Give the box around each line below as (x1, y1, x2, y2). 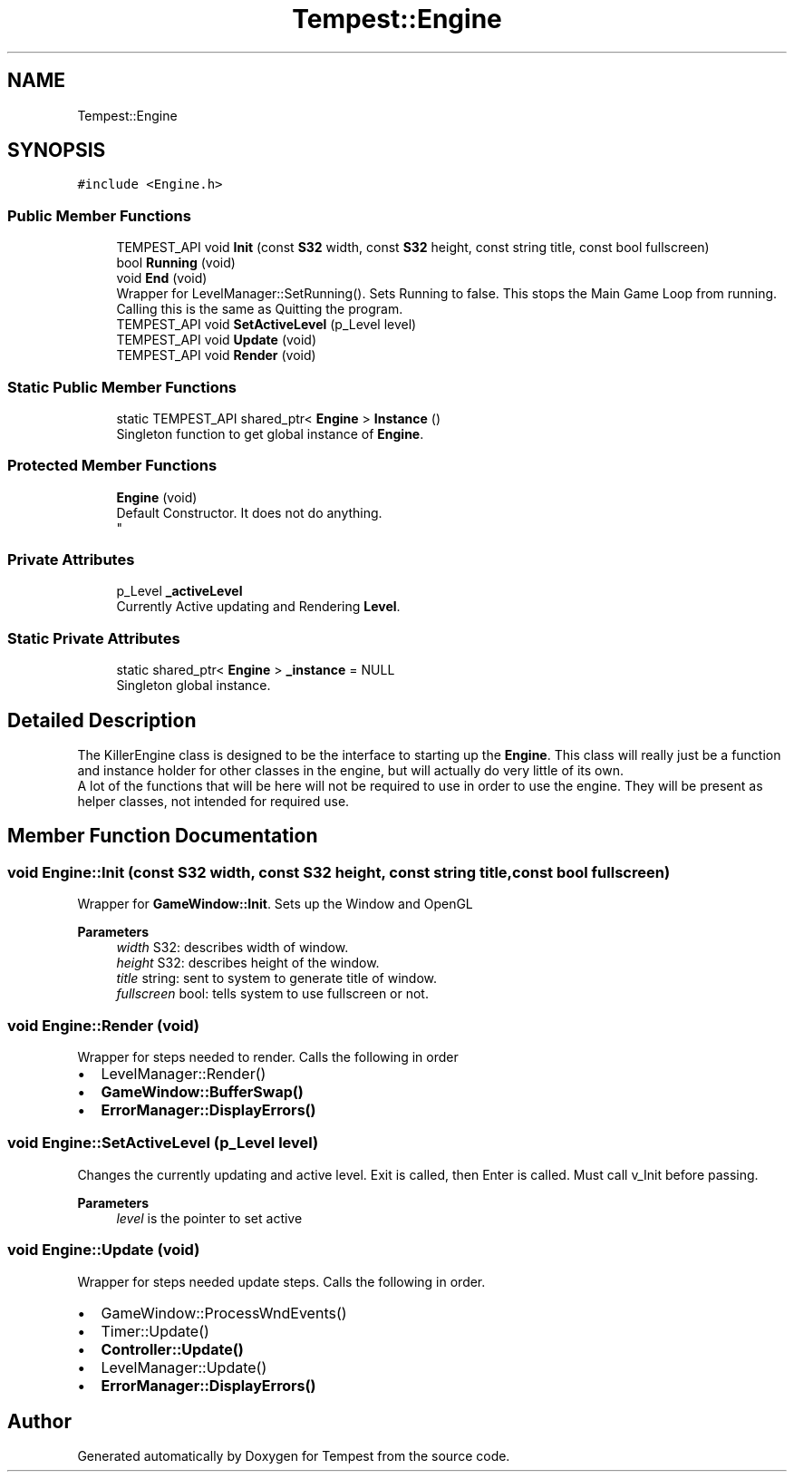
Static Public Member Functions (7, 377, 237, 396)
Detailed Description (7, 708, 197, 732)
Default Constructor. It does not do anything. (116, 504, 382, 521)
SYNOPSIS (7, 139, 106, 162)
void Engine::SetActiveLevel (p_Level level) (7, 1134, 319, 1153)
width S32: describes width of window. (116, 939, 349, 956)
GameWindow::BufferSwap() (101, 1083, 304, 1101)
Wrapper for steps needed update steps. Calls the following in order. (77, 1273, 486, 1289)
